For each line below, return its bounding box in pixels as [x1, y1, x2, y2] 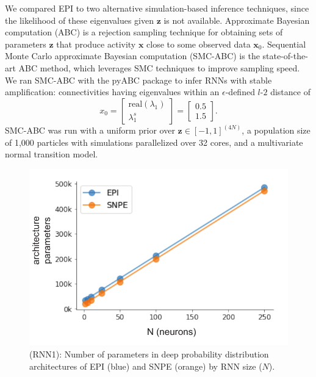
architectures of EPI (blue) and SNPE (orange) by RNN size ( [29, 359, 262, 372]
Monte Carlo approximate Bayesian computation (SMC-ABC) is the [5, 49, 260, 62]
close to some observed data [146, 37, 251, 50]
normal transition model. [5, 148, 98, 160]
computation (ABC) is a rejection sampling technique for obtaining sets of [5, 26, 283, 38]
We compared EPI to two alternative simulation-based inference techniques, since [5, 2, 309, 14]
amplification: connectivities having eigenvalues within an [5, 85, 220, 98]
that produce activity [56, 37, 136, 50]
